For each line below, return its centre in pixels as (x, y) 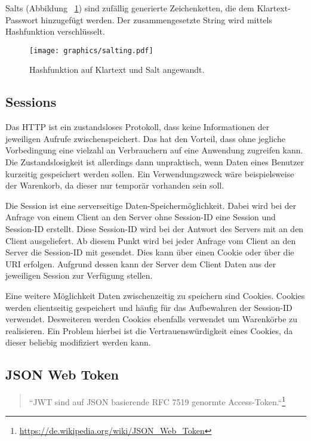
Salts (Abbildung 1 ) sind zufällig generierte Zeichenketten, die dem (130, 8)
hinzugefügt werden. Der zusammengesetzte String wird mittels (156, 19)
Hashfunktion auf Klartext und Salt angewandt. (117, 70)
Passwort (22, 19)
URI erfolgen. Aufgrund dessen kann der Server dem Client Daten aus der (141, 263)
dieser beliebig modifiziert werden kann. (78, 342)
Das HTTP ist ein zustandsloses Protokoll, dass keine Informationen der (138, 127)
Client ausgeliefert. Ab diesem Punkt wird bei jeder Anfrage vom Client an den (151, 240)
